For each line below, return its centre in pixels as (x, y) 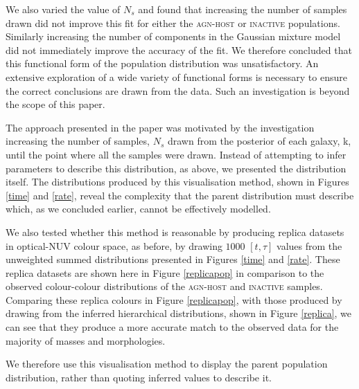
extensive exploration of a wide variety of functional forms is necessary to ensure (176, 76)
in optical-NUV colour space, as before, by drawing (114, 245)
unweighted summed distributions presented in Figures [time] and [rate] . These (173, 259)
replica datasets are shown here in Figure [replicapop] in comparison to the (165, 272)
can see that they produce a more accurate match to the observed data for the (172, 327)
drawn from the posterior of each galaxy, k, (259, 141)
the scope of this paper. (55, 104)
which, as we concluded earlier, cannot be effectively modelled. (138, 209)
